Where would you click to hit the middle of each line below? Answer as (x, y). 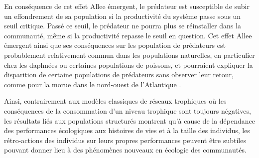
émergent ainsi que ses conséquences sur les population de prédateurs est (115, 45)
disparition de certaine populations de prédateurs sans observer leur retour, (119, 75)
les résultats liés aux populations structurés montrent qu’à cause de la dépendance (129, 120)
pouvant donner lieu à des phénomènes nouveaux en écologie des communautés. (125, 150)
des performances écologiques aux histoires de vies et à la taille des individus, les (127, 130)
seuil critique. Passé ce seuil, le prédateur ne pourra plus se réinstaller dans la (123, 26)
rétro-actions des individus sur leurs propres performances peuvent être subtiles (125, 140)
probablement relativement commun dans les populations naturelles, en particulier (129, 55)
